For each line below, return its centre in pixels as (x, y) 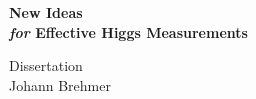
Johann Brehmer (60, 84)
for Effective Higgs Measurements (128, 31)
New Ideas (46, 12)
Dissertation (46, 65)
